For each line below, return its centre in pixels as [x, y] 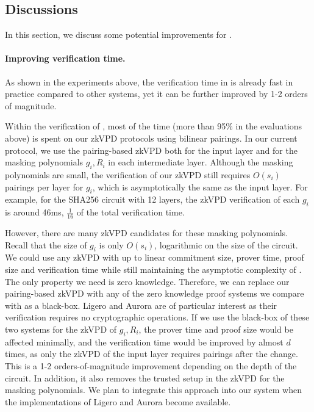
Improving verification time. [65, 58]
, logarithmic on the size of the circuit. [226, 244]
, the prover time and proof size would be [216, 329]
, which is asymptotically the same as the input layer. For [200, 186]
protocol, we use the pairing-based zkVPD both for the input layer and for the [151, 150]
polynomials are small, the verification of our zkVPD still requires [128, 174]
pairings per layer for [44, 186]
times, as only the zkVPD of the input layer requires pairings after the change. [152, 354]
